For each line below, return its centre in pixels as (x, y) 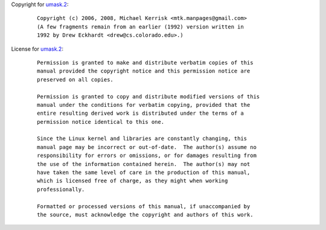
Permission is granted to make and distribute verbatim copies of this (145, 62)
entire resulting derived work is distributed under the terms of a (140, 113)
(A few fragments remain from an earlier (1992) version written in (140, 27)
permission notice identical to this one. (101, 122)
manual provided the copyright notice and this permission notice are (144, 71)
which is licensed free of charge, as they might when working (133, 181)
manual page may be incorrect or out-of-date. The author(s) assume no (147, 147)
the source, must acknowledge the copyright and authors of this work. (145, 215)
